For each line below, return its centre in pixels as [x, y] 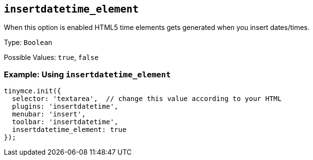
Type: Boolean [28, 43]
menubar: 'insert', [49, 114]
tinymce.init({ [33, 91]
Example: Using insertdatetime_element [87, 74]
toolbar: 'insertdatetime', [65, 122]
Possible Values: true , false [51, 58]
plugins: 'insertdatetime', [65, 107]
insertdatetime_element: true [69, 130]
